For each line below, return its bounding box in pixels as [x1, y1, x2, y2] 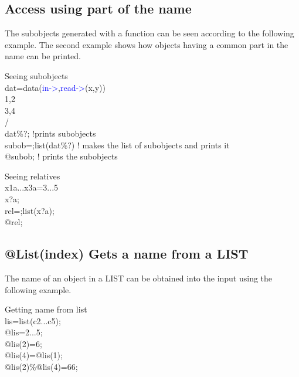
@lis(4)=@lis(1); [5, 349, 63, 361]
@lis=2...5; [5, 326, 43, 338]
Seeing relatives [5, 169, 60, 182]
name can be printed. [5, 50, 81, 62]
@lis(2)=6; [5, 337, 42, 349]
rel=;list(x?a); [5, 204, 55, 216]
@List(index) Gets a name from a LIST [5, 244, 249, 263]
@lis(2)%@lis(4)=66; [5, 361, 78, 373]
